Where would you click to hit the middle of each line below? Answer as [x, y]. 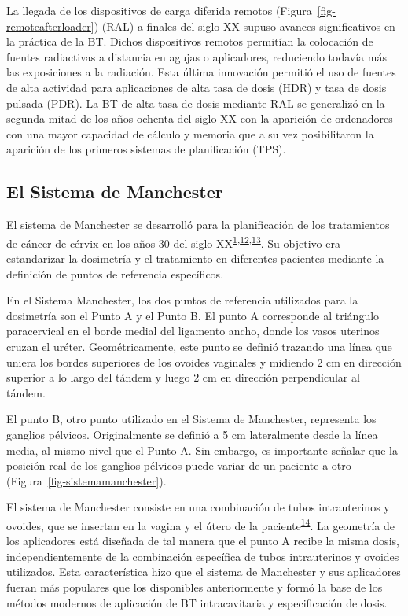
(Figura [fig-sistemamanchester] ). [86, 480]
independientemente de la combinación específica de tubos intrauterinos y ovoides [203, 556]
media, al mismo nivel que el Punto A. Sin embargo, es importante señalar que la [202, 450]
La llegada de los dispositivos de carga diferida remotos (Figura [159, 10]
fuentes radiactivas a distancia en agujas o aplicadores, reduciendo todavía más [197, 56]
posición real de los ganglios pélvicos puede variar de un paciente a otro [179, 465]
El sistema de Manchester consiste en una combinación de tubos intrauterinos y [198, 507]
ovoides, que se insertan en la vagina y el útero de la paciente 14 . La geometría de [200, 524]
